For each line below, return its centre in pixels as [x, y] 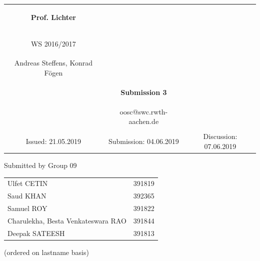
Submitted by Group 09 [40, 165]
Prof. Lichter [53, 17]
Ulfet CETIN [28, 183]
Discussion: [220, 136]
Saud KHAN [27, 196]
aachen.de [144, 121]
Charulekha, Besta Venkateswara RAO [67, 220]
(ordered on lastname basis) [46, 252]
